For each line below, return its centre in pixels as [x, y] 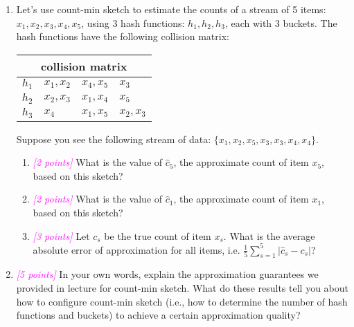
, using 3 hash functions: [133, 22]
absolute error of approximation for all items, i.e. [136, 249]
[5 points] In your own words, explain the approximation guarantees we [167, 274]
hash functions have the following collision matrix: [123, 36]
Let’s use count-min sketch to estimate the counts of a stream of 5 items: [171, 9]
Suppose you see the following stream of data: [114, 139]
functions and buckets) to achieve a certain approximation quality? [158, 315]
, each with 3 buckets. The [281, 22]
